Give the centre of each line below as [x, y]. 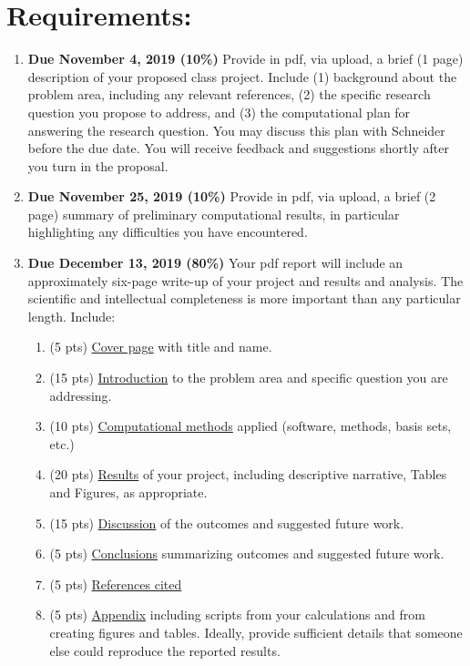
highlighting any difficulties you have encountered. [168, 232]
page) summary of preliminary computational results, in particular [214, 214]
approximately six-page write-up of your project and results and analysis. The [245, 280]
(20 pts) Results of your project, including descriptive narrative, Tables [248, 474]
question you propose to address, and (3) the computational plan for [219, 112]
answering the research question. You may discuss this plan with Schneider [236, 130]
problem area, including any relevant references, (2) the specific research [229, 94]
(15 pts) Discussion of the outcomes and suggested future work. [227, 523]
